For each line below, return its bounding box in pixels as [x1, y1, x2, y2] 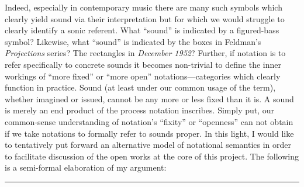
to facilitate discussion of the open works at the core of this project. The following [5, 150, 299, 162]
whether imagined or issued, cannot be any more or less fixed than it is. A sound [5, 92, 294, 105]
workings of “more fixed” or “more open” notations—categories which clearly [5, 70, 281, 82]
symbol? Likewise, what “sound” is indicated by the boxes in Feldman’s [5, 35, 261, 47]
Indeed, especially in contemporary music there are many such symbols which [5, 1, 282, 13]
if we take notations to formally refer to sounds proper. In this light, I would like [5, 127, 294, 139]
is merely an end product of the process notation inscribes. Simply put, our [5, 104, 275, 116]
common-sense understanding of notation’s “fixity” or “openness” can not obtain [5, 115, 293, 127]
